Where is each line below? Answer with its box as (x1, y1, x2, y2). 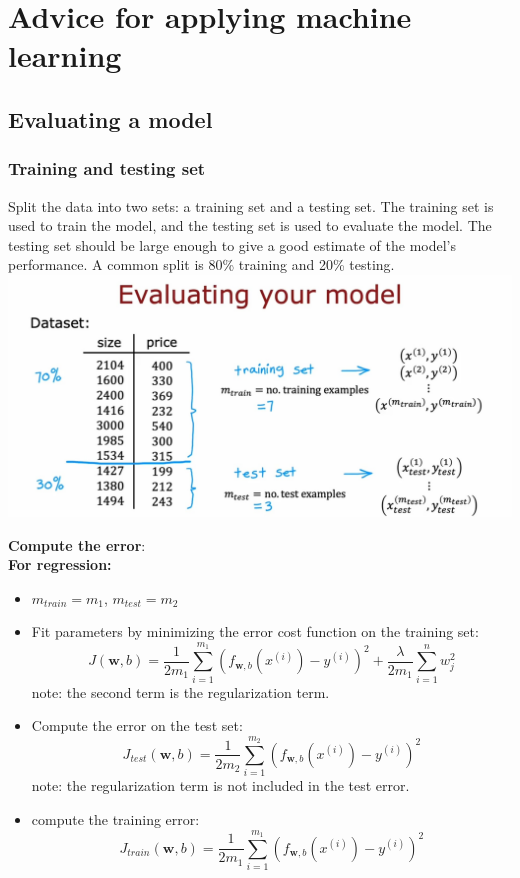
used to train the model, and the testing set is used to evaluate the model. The (8, 215, 492, 236)
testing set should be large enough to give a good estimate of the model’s (8, 234, 456, 255)
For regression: (8, 554, 112, 575)
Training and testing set (8, 156, 206, 181)
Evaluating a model (8, 103, 213, 134)
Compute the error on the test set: (31, 715, 243, 736)
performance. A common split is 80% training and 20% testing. (8, 254, 395, 275)
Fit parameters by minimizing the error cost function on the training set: (31, 621, 479, 642)
